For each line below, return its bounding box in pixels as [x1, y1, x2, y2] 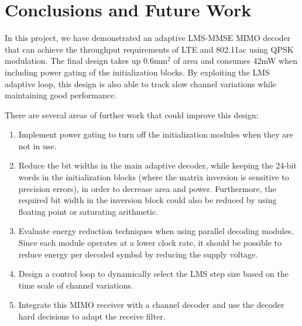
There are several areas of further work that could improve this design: [5, 108, 259, 121]
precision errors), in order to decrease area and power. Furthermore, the [18, 182, 276, 194]
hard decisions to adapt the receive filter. [18, 310, 166, 322]
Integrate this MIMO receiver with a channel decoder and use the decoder [18, 298, 284, 311]
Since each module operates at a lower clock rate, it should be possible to [18, 236, 282, 249]
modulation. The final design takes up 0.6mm [5, 54, 168, 67]
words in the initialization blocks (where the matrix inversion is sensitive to [18, 171, 289, 183]
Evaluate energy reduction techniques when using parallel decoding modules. [18, 225, 294, 237]
